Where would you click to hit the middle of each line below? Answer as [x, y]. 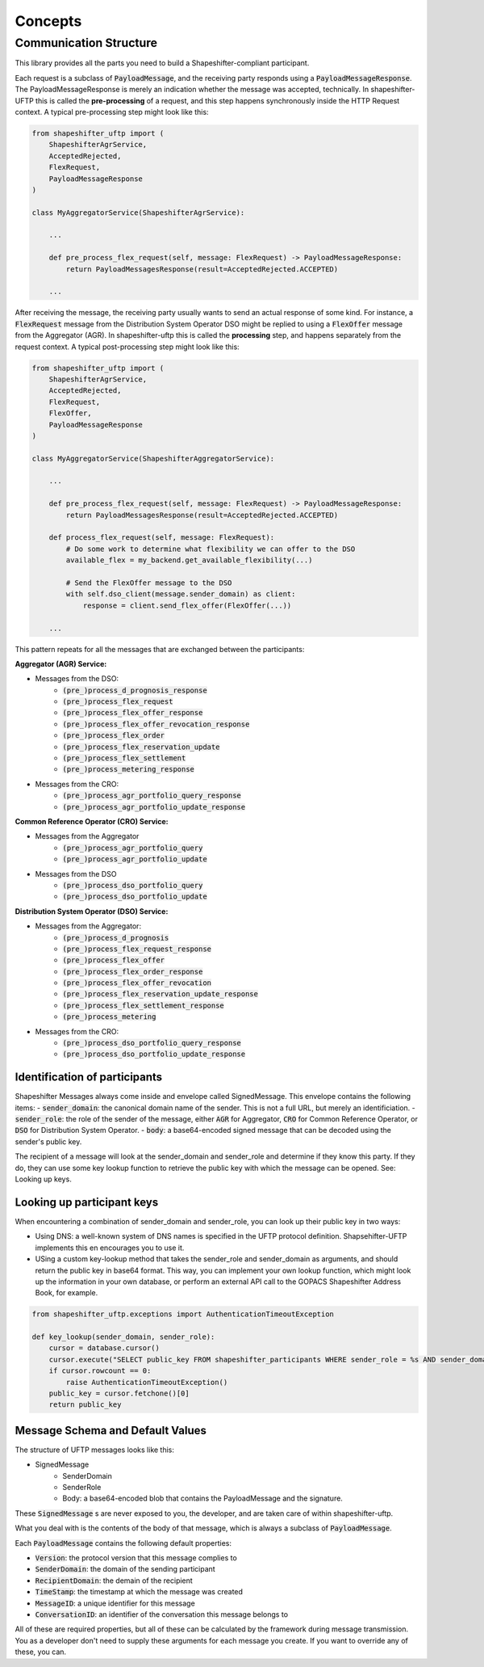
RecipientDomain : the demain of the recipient [114, 1581]
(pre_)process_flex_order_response [133, 971]
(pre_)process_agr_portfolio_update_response [154, 807]
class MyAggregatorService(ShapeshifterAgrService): [138, 213]
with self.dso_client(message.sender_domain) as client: [181, 594]
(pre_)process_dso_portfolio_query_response [152, 1043]
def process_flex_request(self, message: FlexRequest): [162, 538]
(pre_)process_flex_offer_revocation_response [156, 724]
